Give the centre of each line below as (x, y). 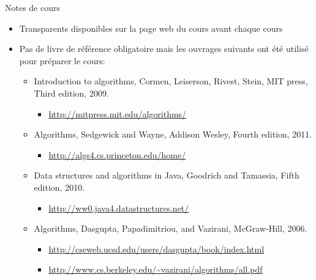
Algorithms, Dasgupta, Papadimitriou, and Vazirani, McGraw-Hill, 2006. (171, 228)
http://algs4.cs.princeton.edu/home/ (117, 154)
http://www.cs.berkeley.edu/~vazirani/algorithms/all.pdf (156, 269)
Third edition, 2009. (71, 93)
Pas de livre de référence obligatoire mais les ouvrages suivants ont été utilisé (164, 49)
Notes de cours (33, 7)
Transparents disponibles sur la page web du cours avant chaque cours (151, 28)
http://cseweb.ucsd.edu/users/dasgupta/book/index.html (156, 249)
